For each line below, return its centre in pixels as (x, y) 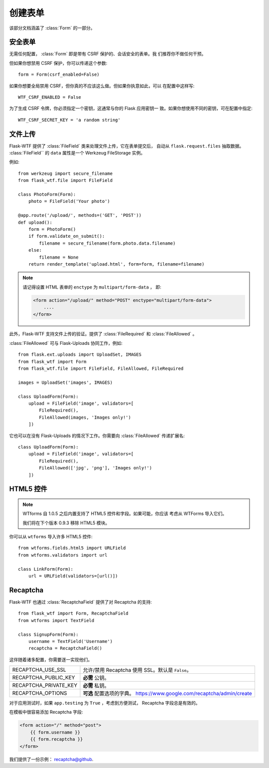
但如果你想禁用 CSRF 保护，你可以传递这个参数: (58, 63)
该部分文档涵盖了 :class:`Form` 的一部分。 (52, 28)
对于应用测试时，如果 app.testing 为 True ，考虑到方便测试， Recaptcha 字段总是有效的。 (105, 703)
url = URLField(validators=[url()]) (73, 576)
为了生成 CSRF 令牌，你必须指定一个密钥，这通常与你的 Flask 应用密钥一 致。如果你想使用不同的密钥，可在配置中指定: (131, 108)
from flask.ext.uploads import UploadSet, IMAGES (80, 355)
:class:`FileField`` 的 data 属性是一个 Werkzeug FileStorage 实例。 (77, 153)
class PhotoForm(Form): (47, 195)
